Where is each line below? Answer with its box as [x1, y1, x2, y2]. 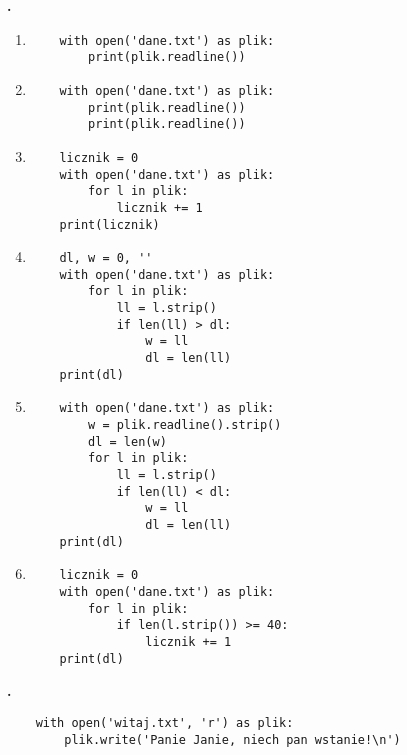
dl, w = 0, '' [59, 251, 153, 266]
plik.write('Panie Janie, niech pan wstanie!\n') [64, 732, 401, 747]
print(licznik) [59, 217, 160, 232]
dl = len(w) [88, 434, 167, 449]
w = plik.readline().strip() [88, 418, 282, 433]
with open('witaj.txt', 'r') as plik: [35, 715, 294, 730]
